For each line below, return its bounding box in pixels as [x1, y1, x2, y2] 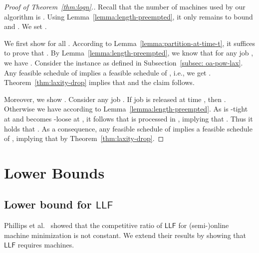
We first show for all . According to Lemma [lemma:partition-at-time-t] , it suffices [4, 37, 256, 48]
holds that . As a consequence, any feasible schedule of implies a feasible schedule [4, 123, 253, 133]
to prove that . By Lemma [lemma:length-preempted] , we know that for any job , [4, 47, 254, 58]
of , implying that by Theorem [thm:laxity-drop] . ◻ [4, 133, 164, 143]
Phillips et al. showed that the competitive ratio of [4, 220, 162, 230]
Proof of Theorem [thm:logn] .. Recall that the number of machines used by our [4, 1, 246, 11]
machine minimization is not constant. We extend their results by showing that [4, 229, 247, 240]
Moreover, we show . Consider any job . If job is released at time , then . [4, 93, 226, 104]
